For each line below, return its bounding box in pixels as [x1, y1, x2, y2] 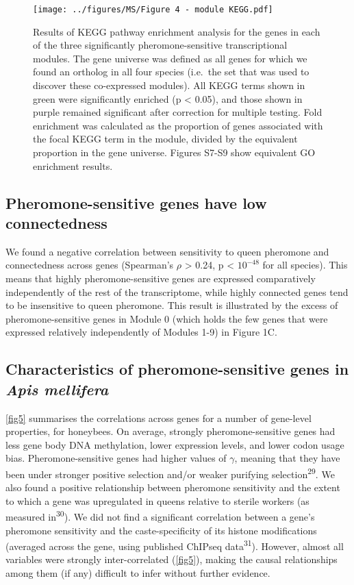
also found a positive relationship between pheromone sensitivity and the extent [5, 480, 340, 495]
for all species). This [262, 258, 348, 272]
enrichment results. [33, 158, 113, 173]
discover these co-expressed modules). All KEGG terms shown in [33, 78, 305, 92]
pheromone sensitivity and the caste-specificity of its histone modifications [5, 523, 317, 537]
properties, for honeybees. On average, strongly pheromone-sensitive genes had [5, 424, 336, 438]
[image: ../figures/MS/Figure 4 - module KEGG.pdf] [33, 5, 273, 14]
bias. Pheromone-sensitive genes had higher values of [5, 451, 227, 465]
